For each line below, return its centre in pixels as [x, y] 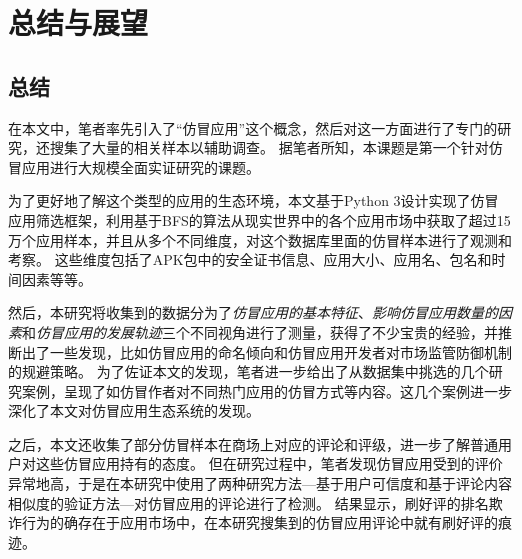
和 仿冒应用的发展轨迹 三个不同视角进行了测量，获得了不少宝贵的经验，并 [260, 331]
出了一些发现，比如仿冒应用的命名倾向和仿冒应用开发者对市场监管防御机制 [266, 351]
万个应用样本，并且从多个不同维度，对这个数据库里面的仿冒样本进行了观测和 [260, 239]
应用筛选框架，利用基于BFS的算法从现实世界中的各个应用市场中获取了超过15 [259, 219]
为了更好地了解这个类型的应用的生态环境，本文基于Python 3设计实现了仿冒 [253, 200]
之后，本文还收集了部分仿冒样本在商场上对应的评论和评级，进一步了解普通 [253, 443]
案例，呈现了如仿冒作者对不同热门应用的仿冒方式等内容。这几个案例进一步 [266, 390]
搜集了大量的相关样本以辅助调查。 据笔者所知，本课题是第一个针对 [269, 147]
